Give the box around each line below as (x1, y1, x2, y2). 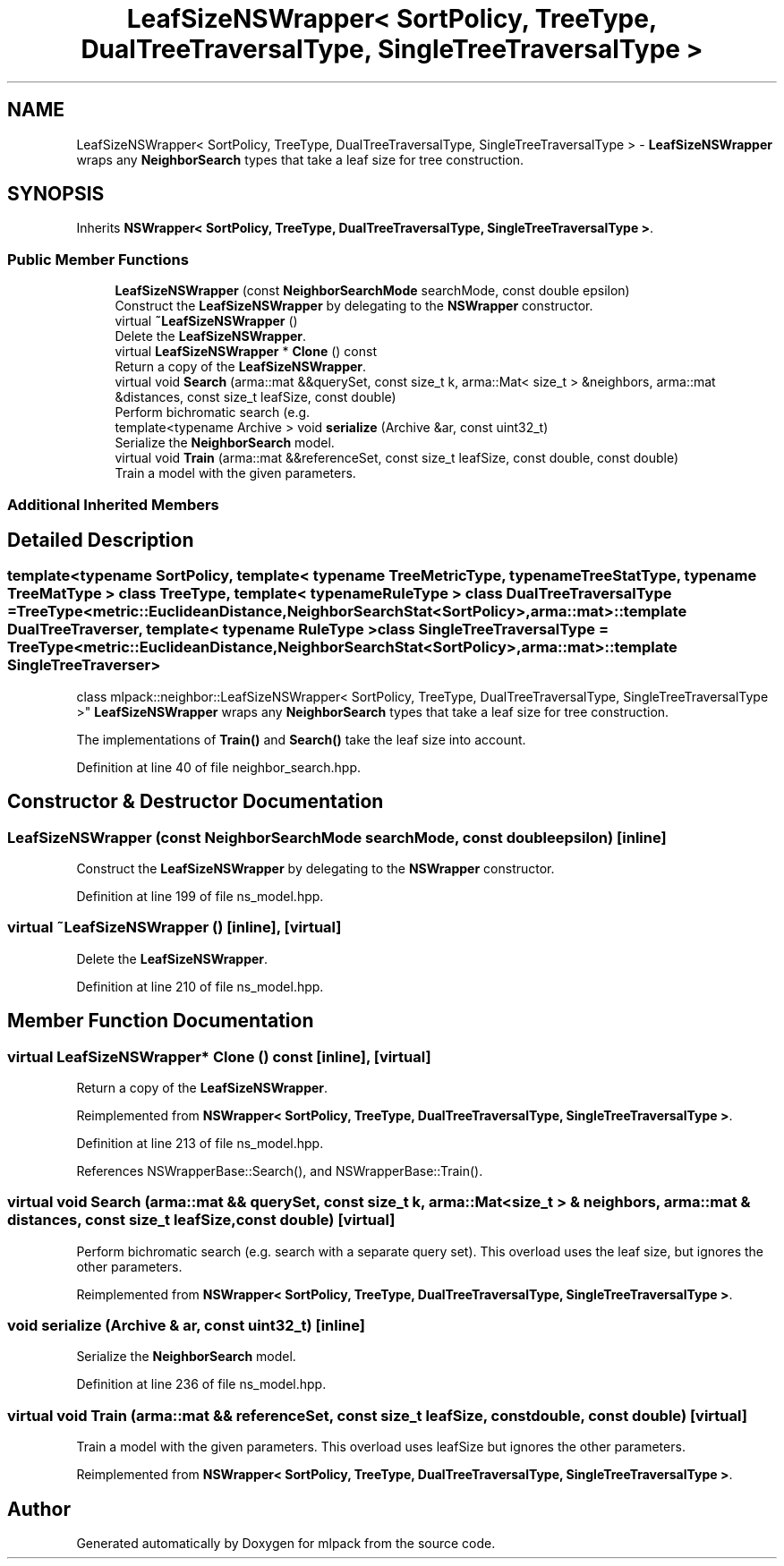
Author (7, 1497, 71, 1520)
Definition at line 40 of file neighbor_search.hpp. (76, 759, 362, 775)
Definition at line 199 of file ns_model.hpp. (76, 889, 324, 904)
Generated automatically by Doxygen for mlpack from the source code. (76, 1536, 496, 1552)
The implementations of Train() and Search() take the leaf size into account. (76, 731, 526, 747)
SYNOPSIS (7, 183, 105, 206)
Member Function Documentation (7, 1009, 314, 1033)
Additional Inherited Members (7, 495, 219, 514)
